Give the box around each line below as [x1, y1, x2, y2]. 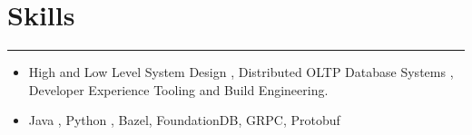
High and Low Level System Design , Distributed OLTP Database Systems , [28, 63, 454, 82]
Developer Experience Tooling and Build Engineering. [28, 80, 329, 99]
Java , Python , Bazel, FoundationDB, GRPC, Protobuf [28, 111, 340, 130]
